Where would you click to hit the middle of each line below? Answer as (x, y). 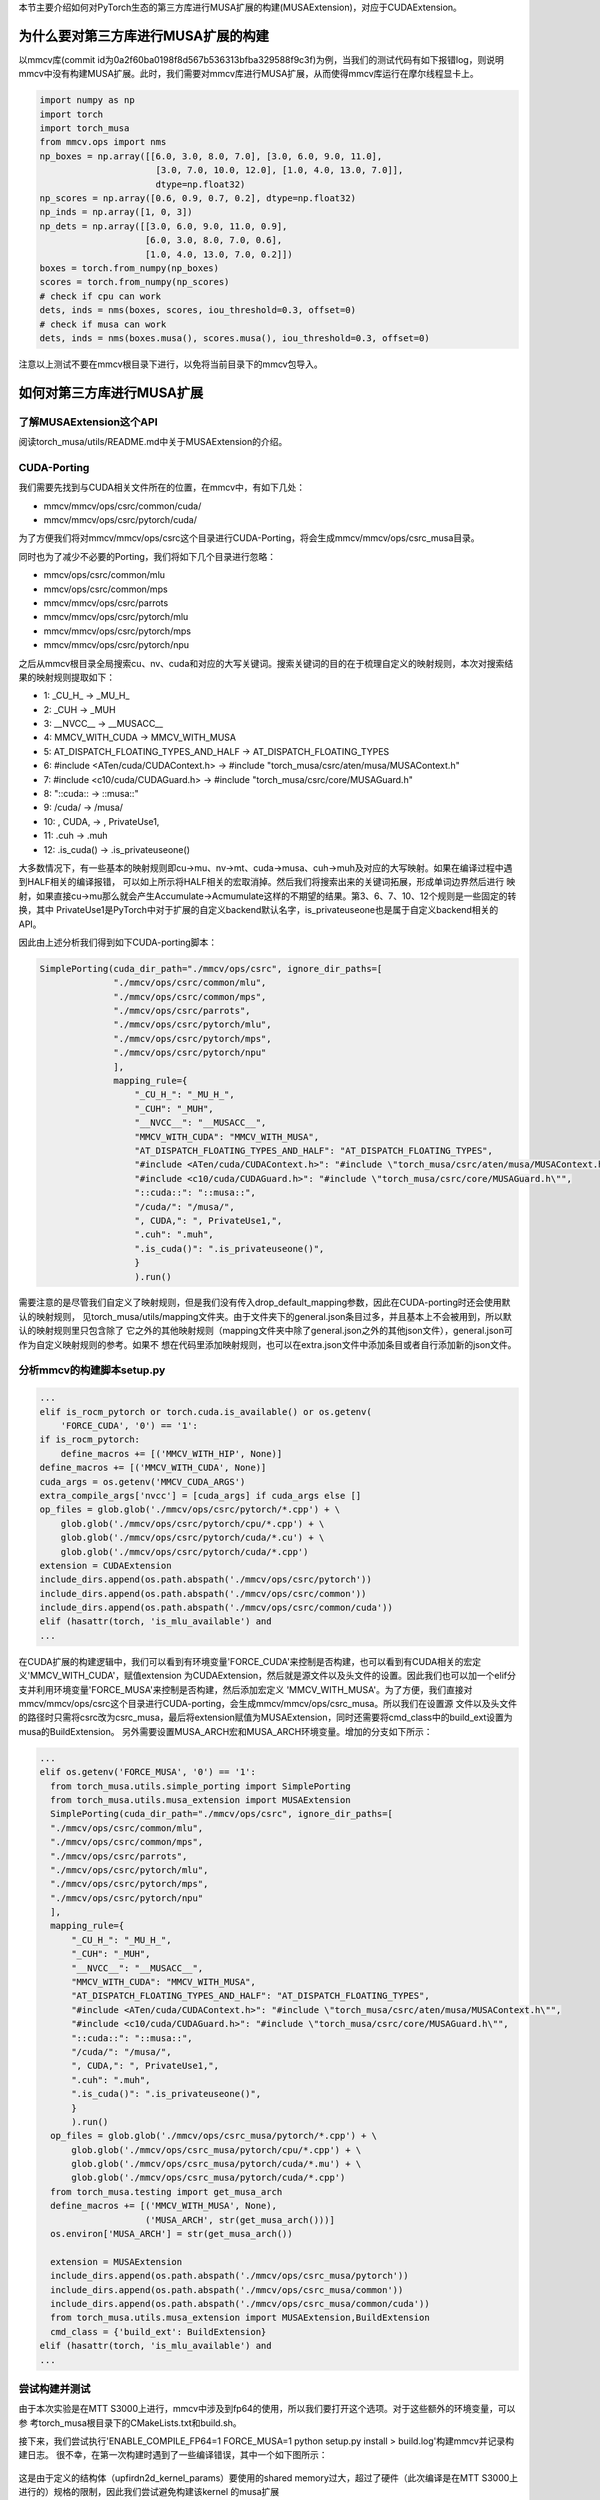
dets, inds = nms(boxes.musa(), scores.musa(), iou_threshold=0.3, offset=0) (234, 338)
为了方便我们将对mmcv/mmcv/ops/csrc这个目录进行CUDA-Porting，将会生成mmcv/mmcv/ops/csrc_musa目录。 (249, 538)
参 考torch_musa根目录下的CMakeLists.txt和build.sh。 (130, 2422)
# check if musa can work (103, 324)
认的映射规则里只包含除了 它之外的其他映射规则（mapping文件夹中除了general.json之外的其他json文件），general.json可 (266, 1331)
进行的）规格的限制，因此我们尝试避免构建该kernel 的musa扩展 (149, 2492)
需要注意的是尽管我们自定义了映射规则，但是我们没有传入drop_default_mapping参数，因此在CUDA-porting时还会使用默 (264, 1302)
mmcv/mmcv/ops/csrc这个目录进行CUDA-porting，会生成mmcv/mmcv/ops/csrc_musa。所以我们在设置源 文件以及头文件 (267, 1703)
